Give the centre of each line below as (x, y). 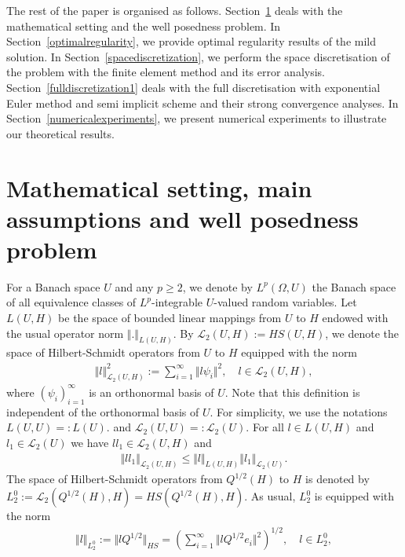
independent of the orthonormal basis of (103, 411)
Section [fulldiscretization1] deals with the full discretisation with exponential (193, 87)
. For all (265, 427)
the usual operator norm (65, 333)
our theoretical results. (60, 133)
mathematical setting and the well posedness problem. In (144, 26)
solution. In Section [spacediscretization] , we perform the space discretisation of (198, 56)
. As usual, (270, 496)
